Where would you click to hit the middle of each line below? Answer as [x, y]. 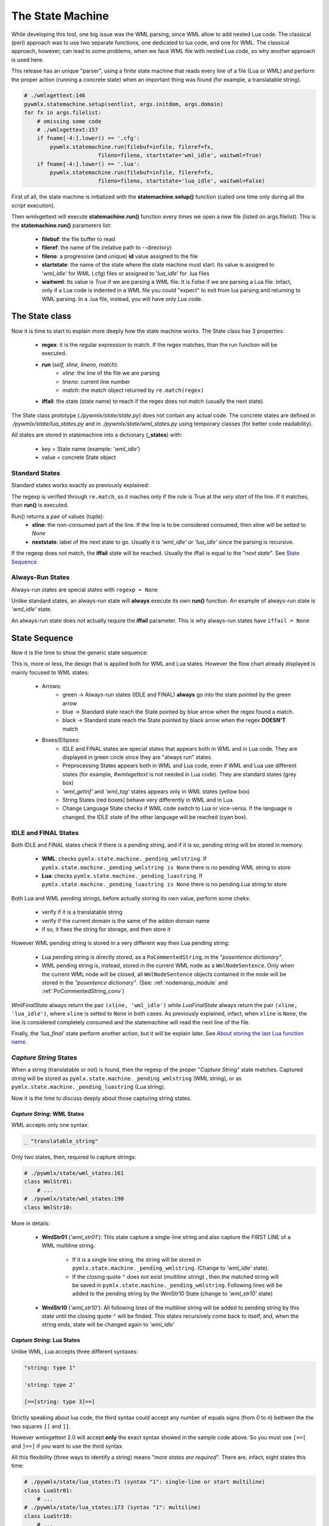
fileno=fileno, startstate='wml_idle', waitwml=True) [180, 155]
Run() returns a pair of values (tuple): [58, 516]
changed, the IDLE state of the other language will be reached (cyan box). [155, 817]
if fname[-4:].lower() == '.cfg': [88, 138]
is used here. [27, 60]
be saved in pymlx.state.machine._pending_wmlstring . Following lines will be [177, 1285]
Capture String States [44, 1058]
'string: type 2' [50, 1385]
